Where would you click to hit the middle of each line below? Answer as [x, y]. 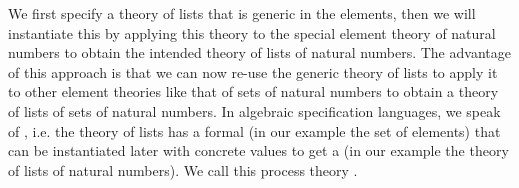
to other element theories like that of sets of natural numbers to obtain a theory [253, 91]
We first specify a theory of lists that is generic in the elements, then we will [242, 13]
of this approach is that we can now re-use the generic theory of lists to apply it [253, 71]
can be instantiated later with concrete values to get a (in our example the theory [258, 150]
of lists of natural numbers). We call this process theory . [183, 169]
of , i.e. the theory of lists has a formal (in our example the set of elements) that [254, 130]
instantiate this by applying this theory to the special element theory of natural [252, 32]
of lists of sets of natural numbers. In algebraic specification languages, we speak [254, 110]
